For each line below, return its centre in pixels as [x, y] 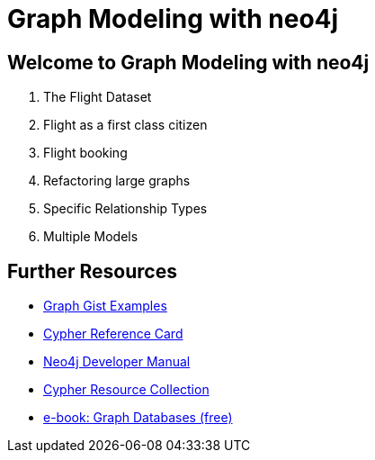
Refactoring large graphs [117, 181]
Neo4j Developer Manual [117, 362]
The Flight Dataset [98, 97]
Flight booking [85, 153]
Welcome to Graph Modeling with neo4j [188, 62]
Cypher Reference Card [113, 334]
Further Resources [92, 271]
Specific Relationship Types [125, 209]
